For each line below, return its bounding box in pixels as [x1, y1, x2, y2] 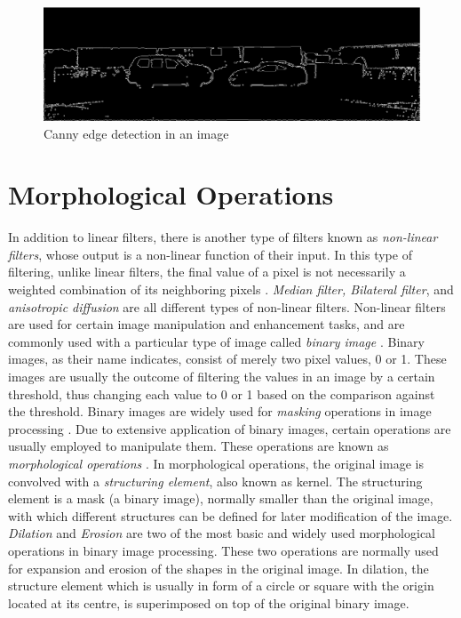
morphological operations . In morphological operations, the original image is [8, 453, 424, 472]
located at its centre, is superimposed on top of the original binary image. [8, 593, 409, 612]
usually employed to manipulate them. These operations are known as [8, 437, 389, 455]
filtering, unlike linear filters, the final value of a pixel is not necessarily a [8, 262, 406, 281]
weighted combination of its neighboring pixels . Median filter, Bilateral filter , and [8, 280, 454, 299]
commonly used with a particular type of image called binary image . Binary [8, 332, 425, 350]
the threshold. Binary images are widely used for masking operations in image [8, 402, 432, 421]
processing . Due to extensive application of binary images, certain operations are [8, 419, 451, 437]
